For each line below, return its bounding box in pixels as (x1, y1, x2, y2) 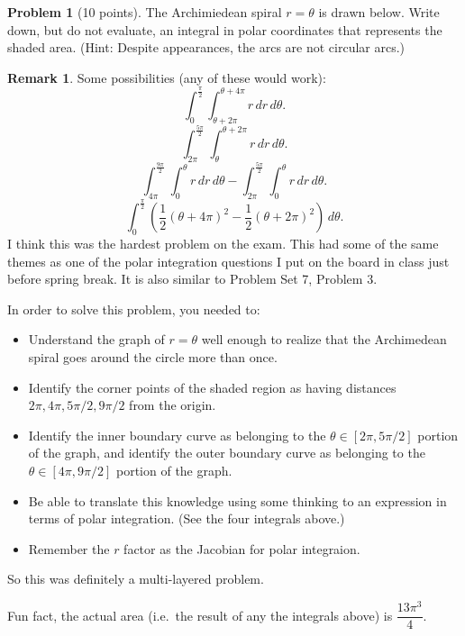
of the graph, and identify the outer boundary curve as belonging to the (28, 443, 425, 462)
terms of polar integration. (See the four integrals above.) (28, 509, 345, 528)
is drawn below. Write (318, 3, 440, 21)
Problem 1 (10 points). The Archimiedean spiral (7, 3, 282, 21)
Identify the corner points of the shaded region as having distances (28, 377, 397, 396)
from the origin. (129, 395, 216, 414)
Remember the (28, 539, 110, 558)
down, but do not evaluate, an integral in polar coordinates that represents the (7, 20, 442, 39)
